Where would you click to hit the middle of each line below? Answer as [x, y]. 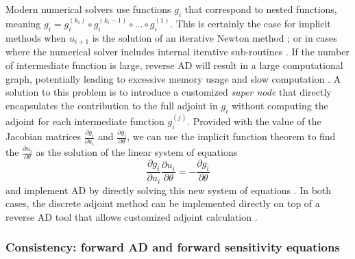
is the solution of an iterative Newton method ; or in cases [215, 38]
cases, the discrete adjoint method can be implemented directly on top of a [163, 203]
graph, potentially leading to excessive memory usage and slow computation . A [173, 78]
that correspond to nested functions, [261, 9]
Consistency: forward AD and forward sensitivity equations [173, 247]
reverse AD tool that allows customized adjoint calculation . [132, 216]
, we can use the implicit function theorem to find [231, 136]
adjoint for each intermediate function [85, 121]
